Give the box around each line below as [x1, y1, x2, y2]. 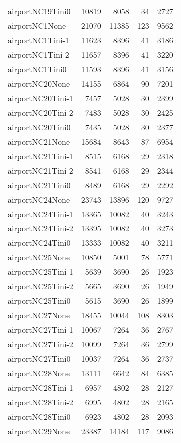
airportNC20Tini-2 [8, 107, 73, 118]
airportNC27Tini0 [8, 353, 71, 364]
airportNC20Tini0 [8, 121, 71, 133]
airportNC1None [8, 20, 66, 31]
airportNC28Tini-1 [8, 382, 73, 393]
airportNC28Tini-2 [8, 396, 73, 408]
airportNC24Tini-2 [8, 222, 73, 234]
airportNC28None [8, 367, 70, 379]
